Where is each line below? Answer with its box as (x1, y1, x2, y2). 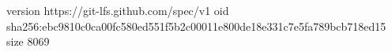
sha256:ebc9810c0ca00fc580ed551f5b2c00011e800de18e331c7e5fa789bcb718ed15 (6, 17, 386, 34)
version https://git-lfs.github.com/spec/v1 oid (6, 2, 229, 18)
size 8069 (6, 33, 50, 50)
